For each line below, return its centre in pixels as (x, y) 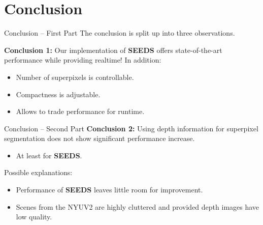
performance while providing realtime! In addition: (83, 60)
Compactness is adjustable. (58, 94)
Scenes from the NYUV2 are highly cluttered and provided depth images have (138, 206)
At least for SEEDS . (49, 155)
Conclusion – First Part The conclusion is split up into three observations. (120, 33)
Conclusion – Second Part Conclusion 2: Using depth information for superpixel (131, 128)
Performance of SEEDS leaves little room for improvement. (109, 190)
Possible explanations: (38, 172)
